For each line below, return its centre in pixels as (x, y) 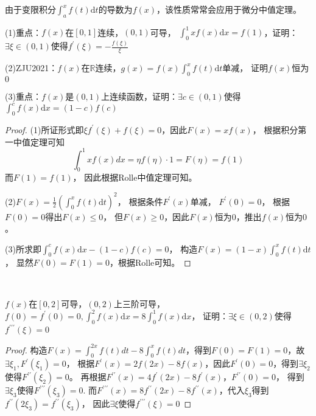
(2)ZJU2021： (31, 68)
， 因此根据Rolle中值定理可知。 (135, 177)
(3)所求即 (23, 248)
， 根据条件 (140, 201)
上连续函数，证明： (139, 96)
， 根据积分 (275, 129)
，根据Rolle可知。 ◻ (150, 262)
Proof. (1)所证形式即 (44, 129)
